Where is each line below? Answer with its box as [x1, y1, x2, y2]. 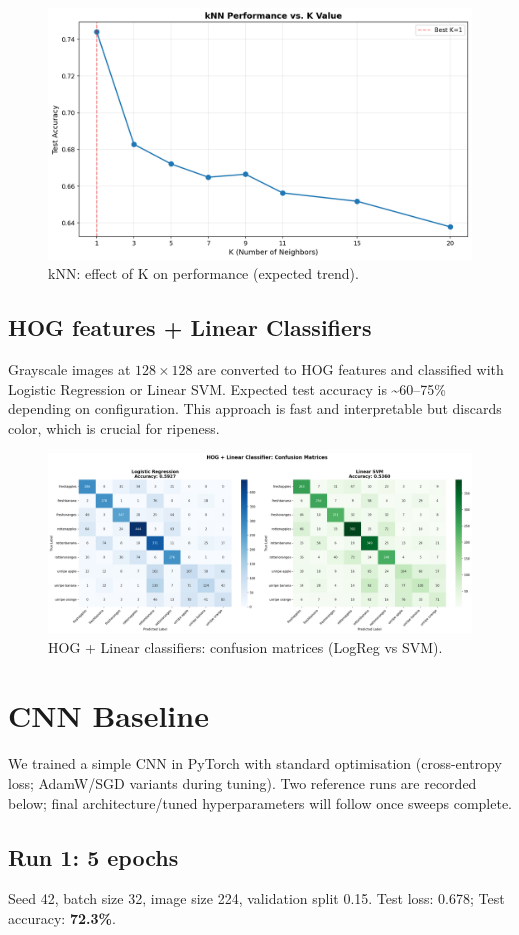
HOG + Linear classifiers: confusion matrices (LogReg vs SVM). [48, 636, 443, 657]
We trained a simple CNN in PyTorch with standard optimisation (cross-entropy [8, 753, 502, 774]
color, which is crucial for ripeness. [8, 417, 220, 438]
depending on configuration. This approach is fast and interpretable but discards [8, 398, 502, 419]
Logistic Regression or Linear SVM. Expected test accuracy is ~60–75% [8, 378, 447, 399]
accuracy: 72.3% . [8, 907, 116, 928]
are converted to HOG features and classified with [197, 359, 504, 380]
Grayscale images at [8, 359, 131, 380]
